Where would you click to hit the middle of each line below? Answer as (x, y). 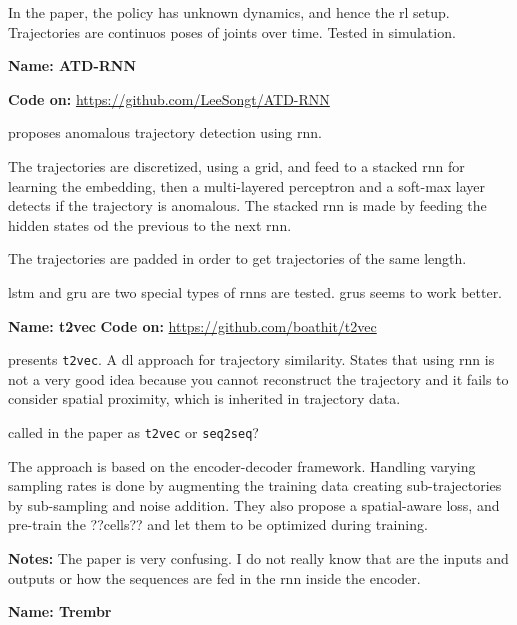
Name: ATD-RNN (72, 65)
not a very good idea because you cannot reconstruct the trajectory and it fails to (258, 378)
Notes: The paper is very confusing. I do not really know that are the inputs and (258, 558)
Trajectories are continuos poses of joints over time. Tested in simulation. (232, 31)
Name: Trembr (60, 611)
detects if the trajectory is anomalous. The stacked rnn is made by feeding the (247, 205)
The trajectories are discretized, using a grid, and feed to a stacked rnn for (236, 165)
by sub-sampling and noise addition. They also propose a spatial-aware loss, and (254, 504)
